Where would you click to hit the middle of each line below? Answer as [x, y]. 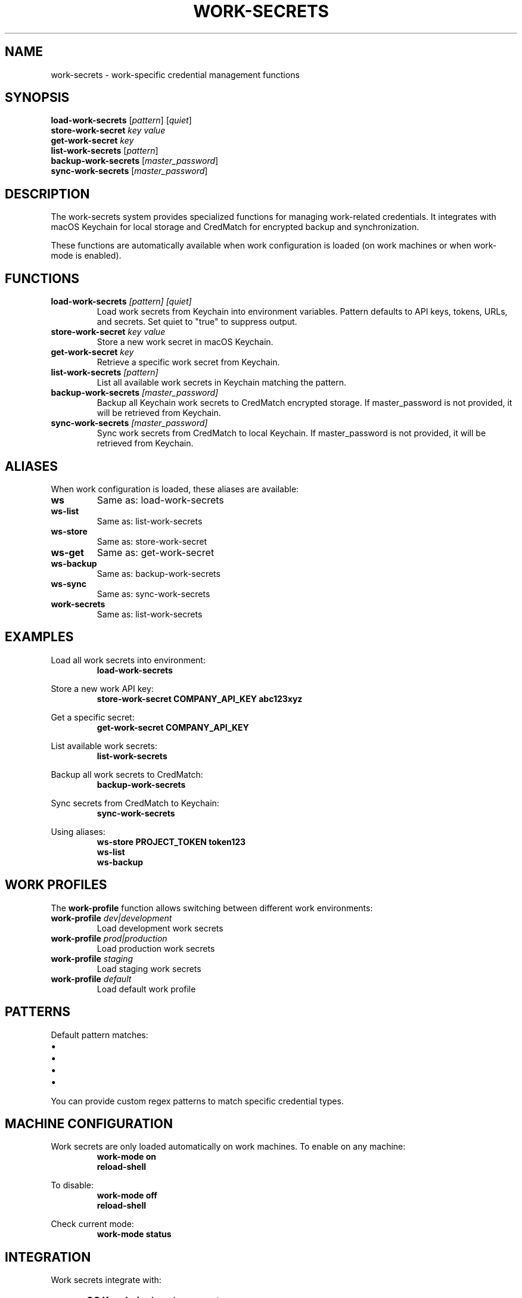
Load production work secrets [156, 948]
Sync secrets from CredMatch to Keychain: [135, 803]
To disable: [72, 1185]
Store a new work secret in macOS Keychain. [185, 342]
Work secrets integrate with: [106, 1280]
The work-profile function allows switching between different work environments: [212, 908]
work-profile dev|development [111, 918]
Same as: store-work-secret [152, 541]
